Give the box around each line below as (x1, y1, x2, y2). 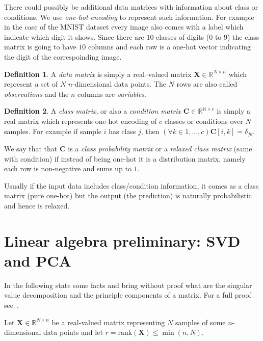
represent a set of (4, 78, 58, 89)
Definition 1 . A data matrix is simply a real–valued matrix (4, 68, 192, 79)
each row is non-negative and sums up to (4, 163, 131, 174)
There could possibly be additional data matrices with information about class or (4, 2, 258, 12)
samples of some (175, 317, 226, 327)
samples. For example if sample (4, 125, 102, 136)
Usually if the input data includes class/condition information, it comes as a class (4, 180, 259, 191)
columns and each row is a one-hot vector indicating (88, 41, 251, 52)
